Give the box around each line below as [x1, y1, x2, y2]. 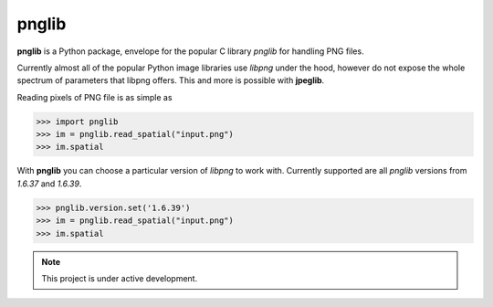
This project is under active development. [41, 273, 198, 283]
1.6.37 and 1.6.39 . [16, 178, 82, 189]
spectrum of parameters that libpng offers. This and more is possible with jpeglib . [16, 75, 325, 86]
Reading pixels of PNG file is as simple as [16, 91, 173, 102]
